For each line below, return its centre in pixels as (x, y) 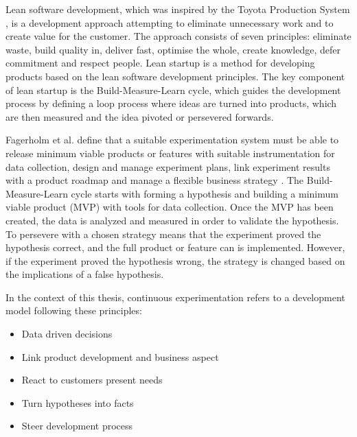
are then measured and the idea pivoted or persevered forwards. (140, 116)
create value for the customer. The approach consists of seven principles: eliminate (178, 36)
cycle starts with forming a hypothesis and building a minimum (205, 193)
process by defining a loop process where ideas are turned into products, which (171, 103)
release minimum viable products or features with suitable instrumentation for (170, 153)
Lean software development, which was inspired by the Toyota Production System (178, 9)
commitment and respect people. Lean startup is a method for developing (160, 63)
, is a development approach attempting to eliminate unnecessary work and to (170, 22)
